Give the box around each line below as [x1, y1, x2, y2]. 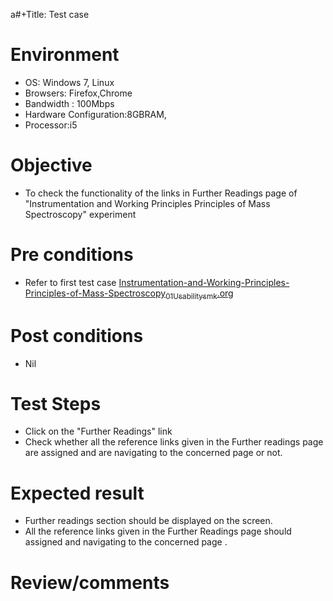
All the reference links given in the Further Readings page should [24, 525, 292, 538]
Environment [10, 44, 120, 66]
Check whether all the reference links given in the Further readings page [24, 436, 324, 448]
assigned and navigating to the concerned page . [24, 536, 228, 548]
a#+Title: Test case [10, 9, 90, 20]
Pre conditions [10, 244, 134, 266]
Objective [10, 154, 93, 177]
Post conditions [10, 324, 144, 347]
